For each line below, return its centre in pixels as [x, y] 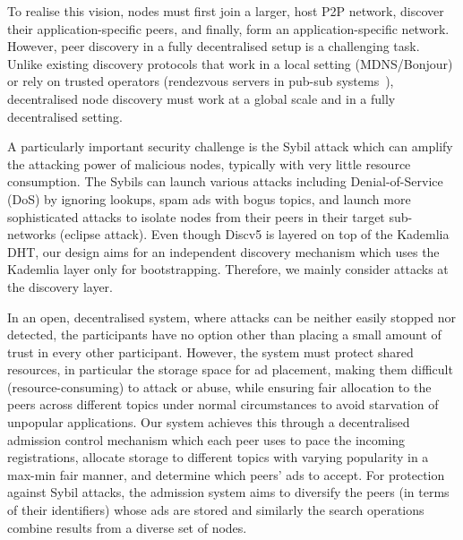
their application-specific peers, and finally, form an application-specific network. [228, 28]
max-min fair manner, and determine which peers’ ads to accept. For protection [226, 474]
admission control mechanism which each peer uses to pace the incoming [206, 439]
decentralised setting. [65, 116]
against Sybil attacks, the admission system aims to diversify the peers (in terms [228, 492]
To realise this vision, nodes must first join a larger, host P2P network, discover [226, 11]
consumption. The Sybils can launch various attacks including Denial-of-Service [225, 181]
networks [32, 234]
